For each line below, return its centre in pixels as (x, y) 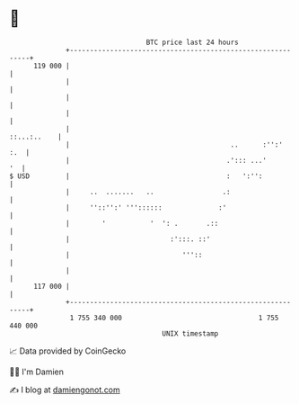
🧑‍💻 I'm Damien (37, 372)
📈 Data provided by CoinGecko (68, 351)
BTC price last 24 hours (193, 42)
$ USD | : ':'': (136, 176)
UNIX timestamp (190, 333)
